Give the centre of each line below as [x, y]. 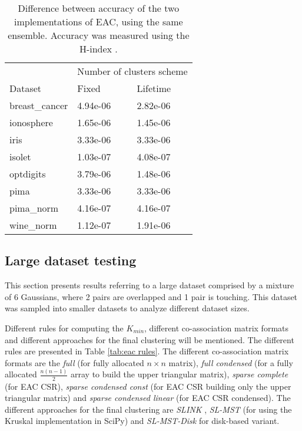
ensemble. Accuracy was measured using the [99, 35]
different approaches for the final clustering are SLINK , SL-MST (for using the [148, 409]
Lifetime [154, 88]
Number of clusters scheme [132, 71]
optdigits [28, 174]
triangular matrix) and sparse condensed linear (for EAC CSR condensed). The [148, 398]
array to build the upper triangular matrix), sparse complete [180, 374]
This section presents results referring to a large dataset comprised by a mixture [150, 285]
